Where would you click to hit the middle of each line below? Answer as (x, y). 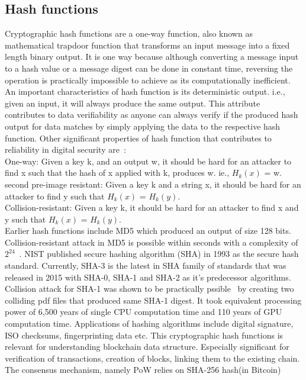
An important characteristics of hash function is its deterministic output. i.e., (145, 91)
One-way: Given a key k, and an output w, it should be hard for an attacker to (148, 161)
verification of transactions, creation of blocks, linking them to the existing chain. (152, 358)
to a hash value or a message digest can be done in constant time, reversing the (149, 68)
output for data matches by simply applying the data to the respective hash (143, 126)
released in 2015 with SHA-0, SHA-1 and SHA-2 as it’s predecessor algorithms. (148, 277)
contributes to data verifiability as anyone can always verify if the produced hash (152, 115)
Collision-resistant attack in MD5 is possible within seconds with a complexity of (152, 242)
